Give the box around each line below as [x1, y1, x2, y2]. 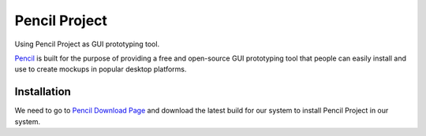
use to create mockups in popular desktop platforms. [14, 64, 187, 74]
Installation [14, 85, 71, 98]
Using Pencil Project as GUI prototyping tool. [14, 39, 160, 49]
